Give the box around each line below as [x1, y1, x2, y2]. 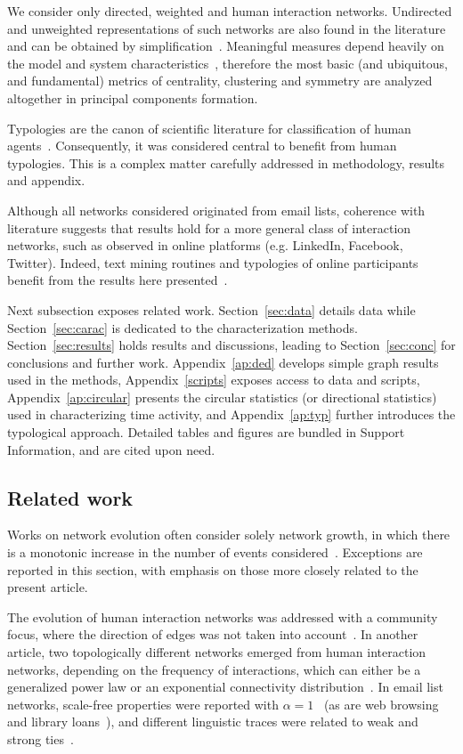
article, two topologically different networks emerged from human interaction [7, 643, 426, 661]
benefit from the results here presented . [7, 271, 228, 289]
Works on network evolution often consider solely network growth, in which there [7, 525, 451, 544]
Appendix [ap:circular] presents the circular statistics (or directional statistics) [7, 387, 437, 406]
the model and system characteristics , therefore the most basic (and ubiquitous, [7, 53, 448, 72]
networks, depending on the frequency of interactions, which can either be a [7, 660, 421, 678]
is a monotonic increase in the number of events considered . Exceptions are [7, 543, 423, 562]
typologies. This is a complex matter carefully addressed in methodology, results [7, 153, 445, 172]
